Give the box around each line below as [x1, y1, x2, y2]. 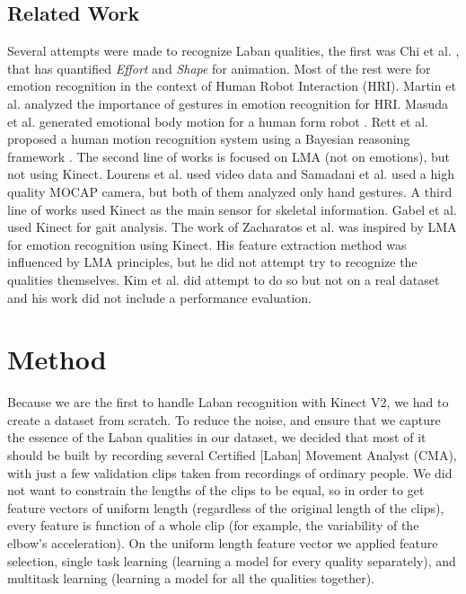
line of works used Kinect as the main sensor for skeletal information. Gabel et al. [7, 199, 457, 218]
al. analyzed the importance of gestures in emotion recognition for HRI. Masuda [7, 93, 448, 112]
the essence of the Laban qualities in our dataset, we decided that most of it [7, 428, 426, 447]
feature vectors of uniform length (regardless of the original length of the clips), [7, 498, 444, 517]
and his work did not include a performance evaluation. [7, 288, 312, 306]
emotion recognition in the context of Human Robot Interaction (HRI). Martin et [7, 76, 456, 95]
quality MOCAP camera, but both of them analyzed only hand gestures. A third [7, 182, 453, 200]
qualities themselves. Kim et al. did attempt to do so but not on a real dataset [7, 270, 440, 288]
